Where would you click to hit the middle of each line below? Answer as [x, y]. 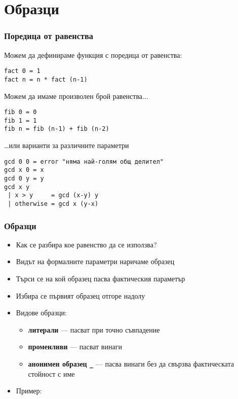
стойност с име [51, 373]
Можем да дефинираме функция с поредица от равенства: [93, 55]
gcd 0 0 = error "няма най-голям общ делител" [84, 161]
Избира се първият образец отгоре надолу [81, 295]
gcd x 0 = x [24, 170]
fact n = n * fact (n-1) [46, 79]
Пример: [29, 391]
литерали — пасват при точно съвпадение [94, 329]
